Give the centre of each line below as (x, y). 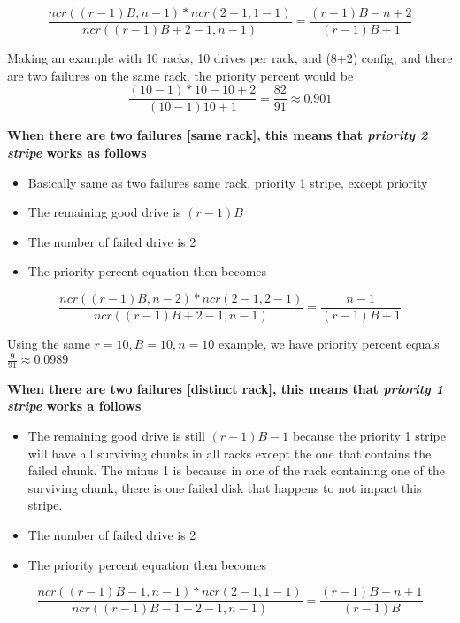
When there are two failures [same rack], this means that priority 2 (218, 135)
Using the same (49, 343)
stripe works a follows (74, 406)
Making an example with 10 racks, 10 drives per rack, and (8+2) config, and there (230, 58)
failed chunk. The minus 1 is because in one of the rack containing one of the (236, 470)
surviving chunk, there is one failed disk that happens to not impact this (225, 487)
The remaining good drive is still (116, 436)
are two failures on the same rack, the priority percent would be (180, 75)
